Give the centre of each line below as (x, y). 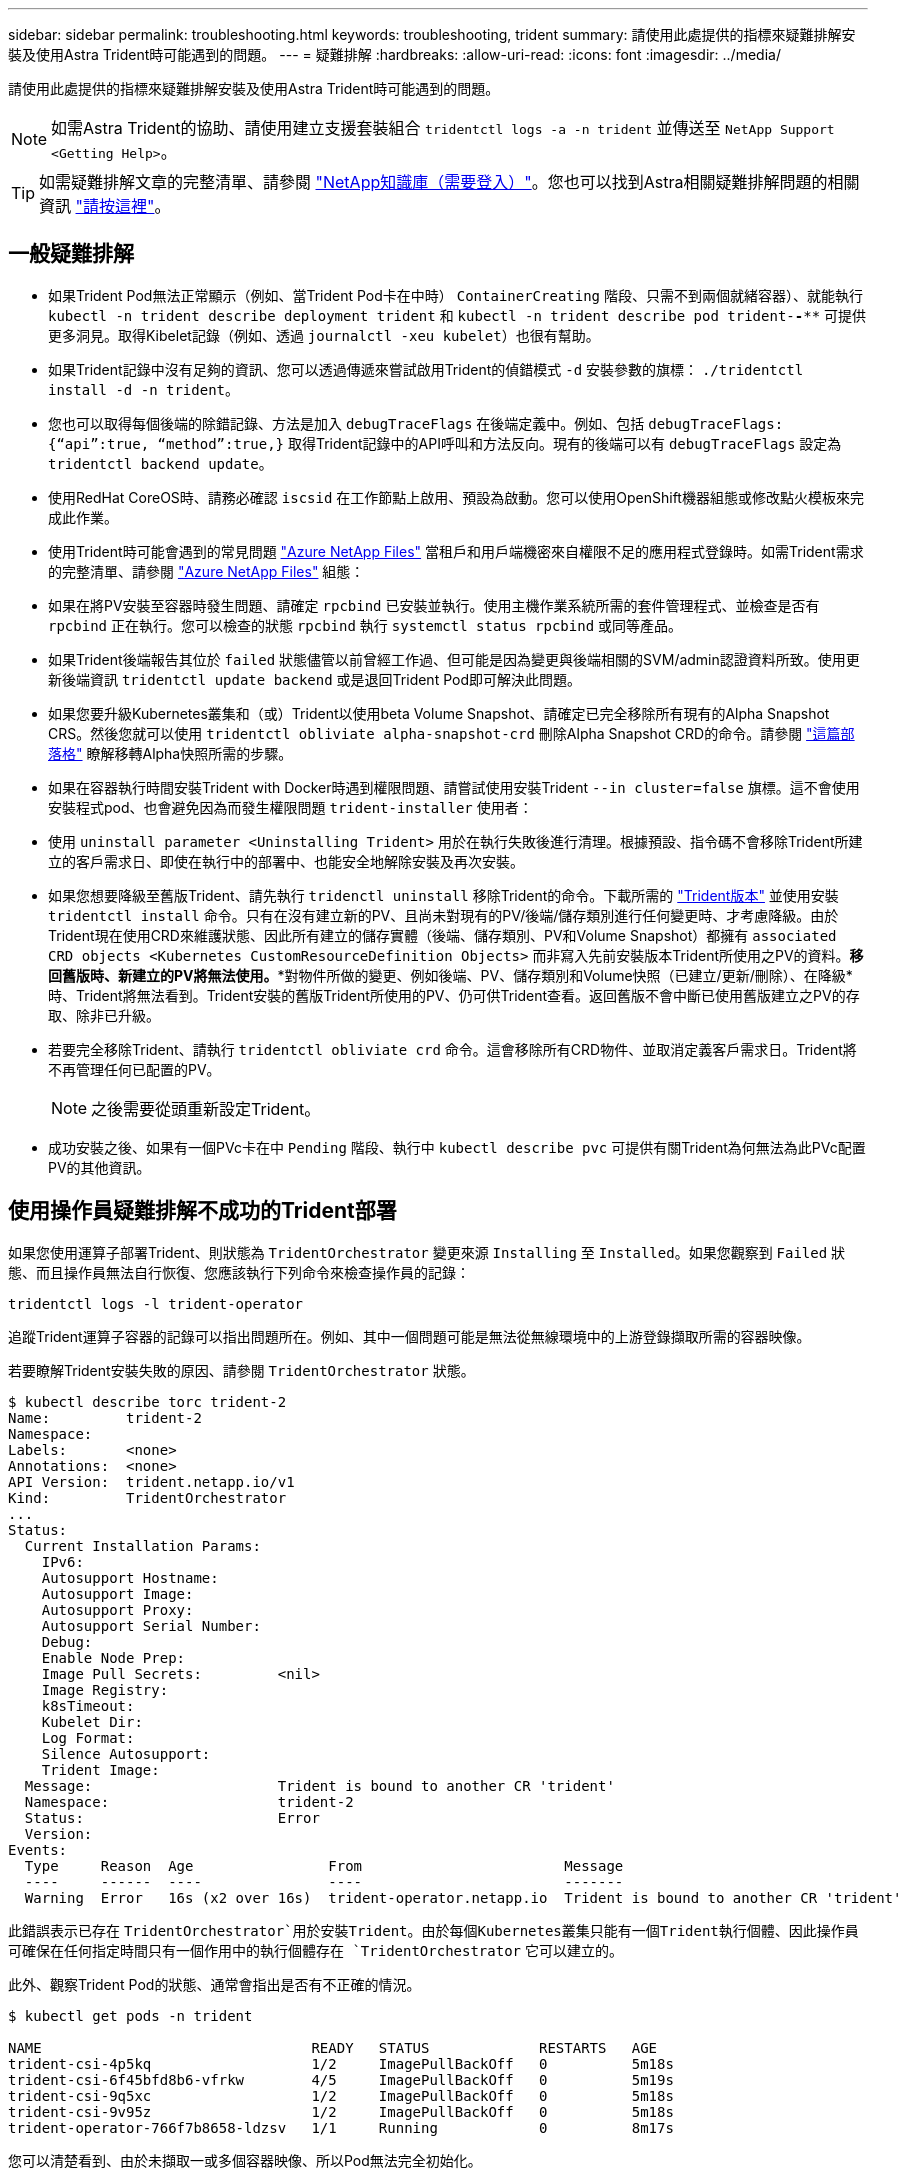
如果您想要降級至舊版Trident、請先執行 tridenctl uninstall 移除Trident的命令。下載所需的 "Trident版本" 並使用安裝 (443, 895)
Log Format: (88, 1737)
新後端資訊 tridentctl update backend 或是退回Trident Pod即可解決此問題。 (314, 679)
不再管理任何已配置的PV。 (134, 1069)
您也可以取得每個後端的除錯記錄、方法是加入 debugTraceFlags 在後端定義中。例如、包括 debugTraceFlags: (416, 423)
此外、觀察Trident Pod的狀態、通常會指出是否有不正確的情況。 (214, 1984)
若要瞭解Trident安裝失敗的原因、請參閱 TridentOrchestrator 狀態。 (241, 1370)
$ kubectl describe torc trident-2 (147, 1401)
